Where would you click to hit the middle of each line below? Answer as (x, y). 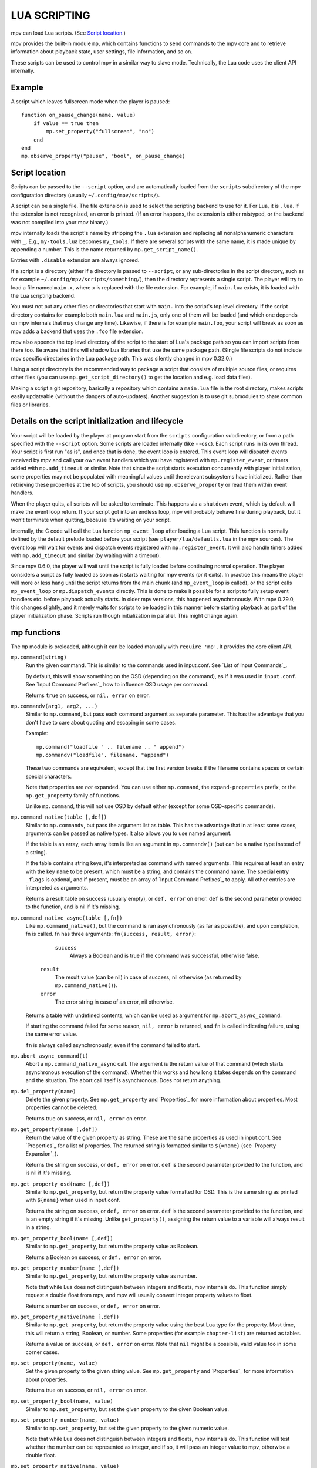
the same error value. (51, 1034)
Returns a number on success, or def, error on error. (93, 1306)
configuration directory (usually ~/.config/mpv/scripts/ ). (85, 195)
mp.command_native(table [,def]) (59, 817)
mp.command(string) (39, 657)
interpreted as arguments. (57, 888)
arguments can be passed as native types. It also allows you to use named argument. (129, 833)
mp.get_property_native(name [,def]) (65, 1317)
